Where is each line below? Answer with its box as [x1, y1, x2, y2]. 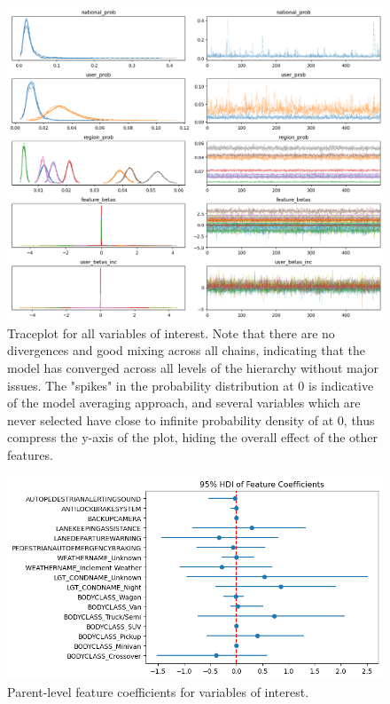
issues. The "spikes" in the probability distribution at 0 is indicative [7, 376, 374, 394]
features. [7, 445, 53, 463]
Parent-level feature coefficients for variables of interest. [7, 683, 309, 701]
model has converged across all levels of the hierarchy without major [7, 358, 378, 376]
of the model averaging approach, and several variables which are [7, 393, 361, 412]
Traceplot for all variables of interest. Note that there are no [7, 323, 335, 342]
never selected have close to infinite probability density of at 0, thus [7, 410, 375, 429]
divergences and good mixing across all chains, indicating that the [7, 341, 366, 360]
